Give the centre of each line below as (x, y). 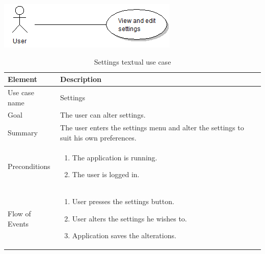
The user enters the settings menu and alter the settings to (152, 128)
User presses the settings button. (123, 201)
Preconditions (29, 166)
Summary (23, 133)
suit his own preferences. (98, 137)
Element (22, 79)
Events (18, 223)
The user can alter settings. (103, 115)
